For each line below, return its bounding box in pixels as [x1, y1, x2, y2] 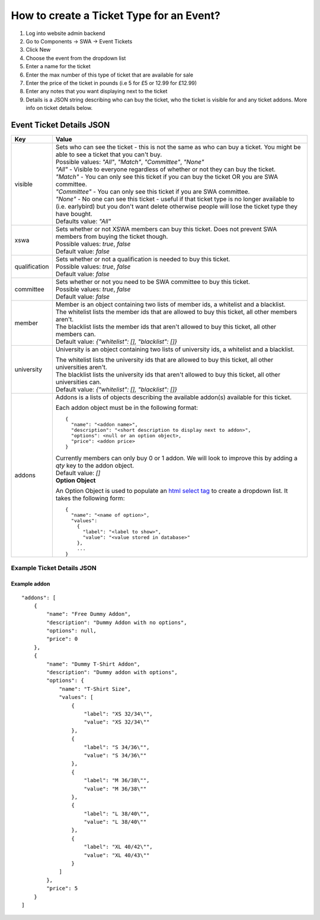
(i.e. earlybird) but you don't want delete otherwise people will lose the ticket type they [55, 202, 297, 210]
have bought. [55, 210, 93, 218]
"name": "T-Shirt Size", [59, 685, 132, 692]
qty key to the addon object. [55, 461, 135, 469]
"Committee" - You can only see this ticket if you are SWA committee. [55, 187, 250, 195]
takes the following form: [55, 494, 125, 502]
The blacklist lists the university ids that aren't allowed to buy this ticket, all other [55, 370, 281, 378]
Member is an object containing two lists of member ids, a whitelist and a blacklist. [55, 300, 286, 308]
